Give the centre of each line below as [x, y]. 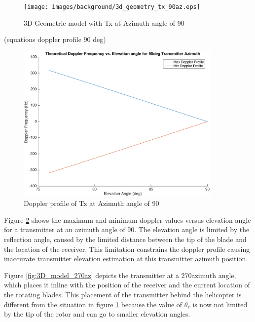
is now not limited [220, 304]
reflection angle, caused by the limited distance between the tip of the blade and [125, 239]
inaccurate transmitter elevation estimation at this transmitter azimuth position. [126, 259]
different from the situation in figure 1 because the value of [93, 304]
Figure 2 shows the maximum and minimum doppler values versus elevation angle [127, 220]
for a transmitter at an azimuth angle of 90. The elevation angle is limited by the [127, 229]
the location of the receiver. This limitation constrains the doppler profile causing [127, 249]
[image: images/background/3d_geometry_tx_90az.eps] [112, 7]
